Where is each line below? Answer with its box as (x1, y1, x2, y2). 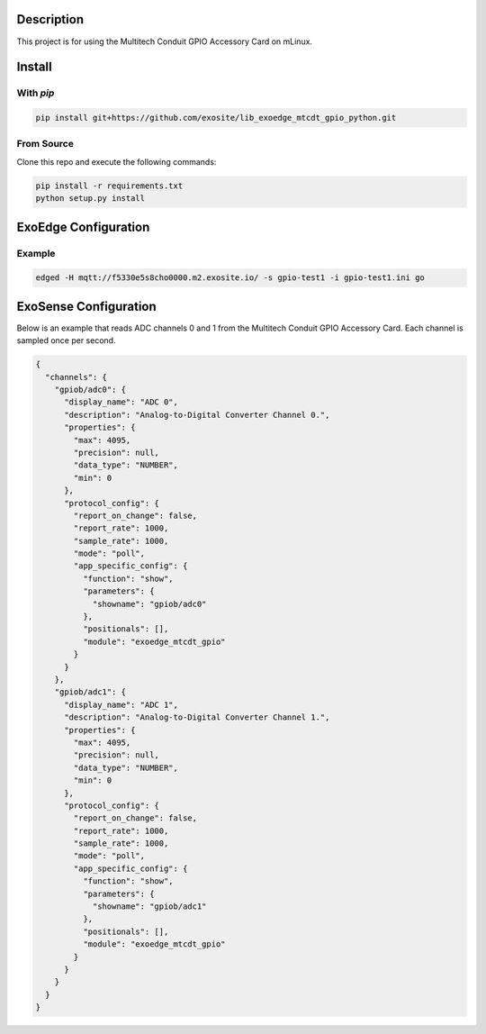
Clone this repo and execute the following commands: (16, 156, 217, 167)
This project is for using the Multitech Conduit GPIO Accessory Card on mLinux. (16, 36, 313, 47)
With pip (16, 86, 55, 99)
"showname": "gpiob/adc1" (92, 902, 207, 912)
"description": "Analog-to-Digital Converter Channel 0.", (64, 410, 330, 420)
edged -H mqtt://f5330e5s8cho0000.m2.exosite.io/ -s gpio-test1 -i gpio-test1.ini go (35, 273, 425, 283)
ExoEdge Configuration (16, 219, 150, 234)
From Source (16, 138, 74, 150)
